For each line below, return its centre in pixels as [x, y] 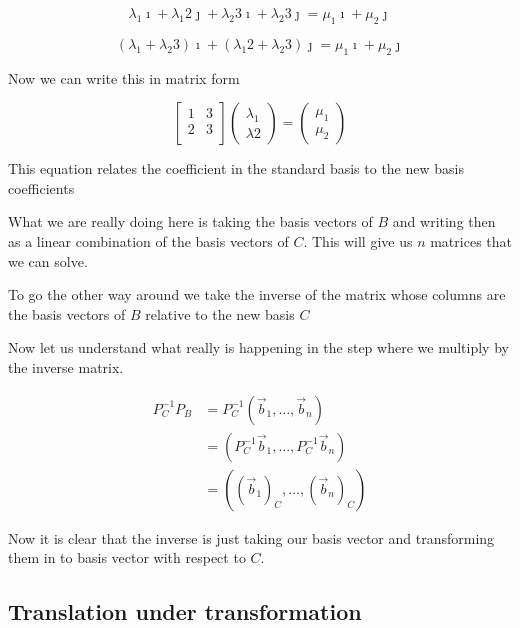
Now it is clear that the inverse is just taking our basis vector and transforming [251, 537]
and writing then [444, 221]
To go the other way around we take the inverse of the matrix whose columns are [257, 294]
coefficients [41, 187]
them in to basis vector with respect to [127, 557]
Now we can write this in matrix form [124, 77]
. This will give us [358, 240]
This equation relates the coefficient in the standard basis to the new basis [236, 168]
